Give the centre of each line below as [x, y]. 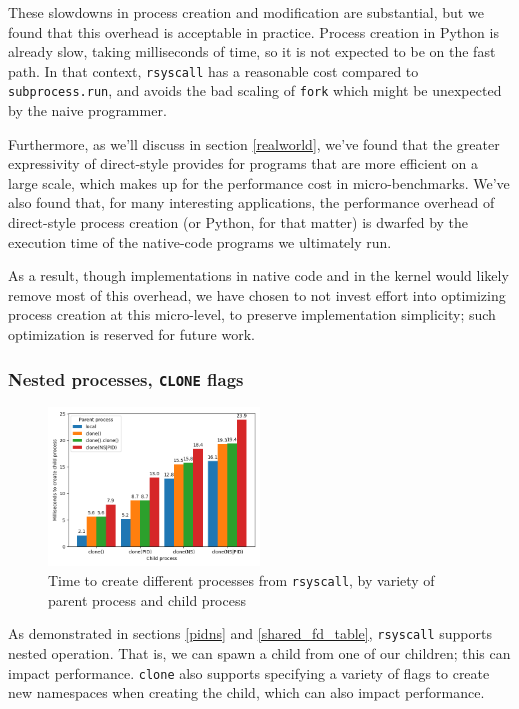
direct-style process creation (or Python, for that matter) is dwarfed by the [238, 222]
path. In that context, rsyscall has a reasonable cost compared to [213, 70]
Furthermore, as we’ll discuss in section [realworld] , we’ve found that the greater [254, 143]
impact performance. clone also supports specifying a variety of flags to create [249, 672]
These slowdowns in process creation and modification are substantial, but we [246, 12]
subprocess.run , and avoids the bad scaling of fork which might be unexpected [255, 90]
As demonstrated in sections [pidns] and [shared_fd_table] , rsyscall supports [250, 633]
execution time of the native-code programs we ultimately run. [200, 241]
